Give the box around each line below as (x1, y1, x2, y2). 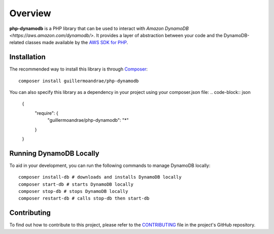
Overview (9, 8, 51, 19)
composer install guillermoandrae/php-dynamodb (18, 78, 139, 84)
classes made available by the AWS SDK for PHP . (25, 40, 128, 46)
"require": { (35, 110, 58, 116)
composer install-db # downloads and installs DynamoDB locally (18, 174, 182, 180)
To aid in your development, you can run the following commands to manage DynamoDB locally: (9, 162, 211, 169)
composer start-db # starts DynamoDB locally (18, 181, 134, 187)
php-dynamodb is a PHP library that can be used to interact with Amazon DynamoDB (9, 25, 189, 31)
